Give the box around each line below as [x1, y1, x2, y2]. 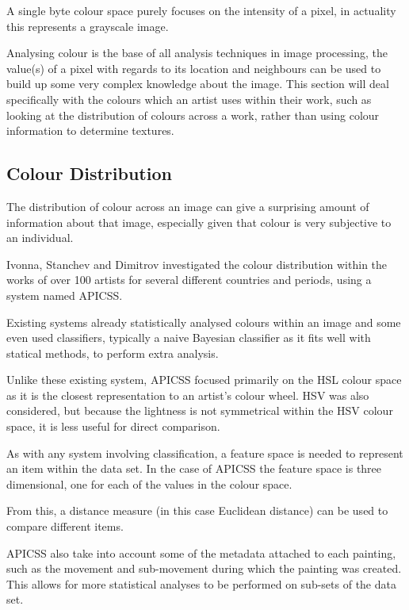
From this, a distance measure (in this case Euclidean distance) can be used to [6, 502, 388, 519]
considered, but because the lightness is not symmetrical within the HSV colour [6, 402, 393, 419]
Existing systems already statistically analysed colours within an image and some [6, 313, 401, 330]
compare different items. [6, 518, 124, 535]
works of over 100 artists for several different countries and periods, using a [6, 271, 372, 288]
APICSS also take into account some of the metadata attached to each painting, [6, 544, 396, 561]
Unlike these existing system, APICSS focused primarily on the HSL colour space [6, 371, 402, 388]
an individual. [6, 229, 74, 246]
